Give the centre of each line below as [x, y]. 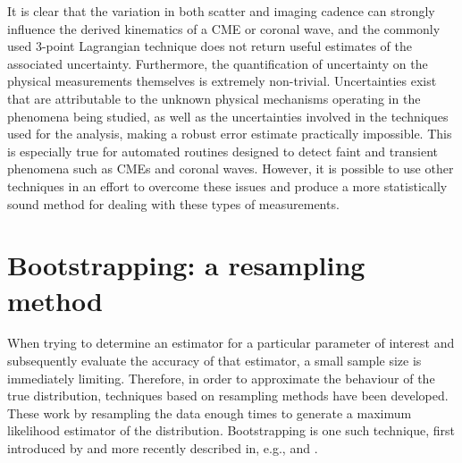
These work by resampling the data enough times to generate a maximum [210, 412]
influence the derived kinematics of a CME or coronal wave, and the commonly [224, 28]
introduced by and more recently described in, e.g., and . [163, 448]
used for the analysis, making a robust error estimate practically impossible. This [230, 134]
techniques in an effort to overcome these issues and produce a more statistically [227, 185]
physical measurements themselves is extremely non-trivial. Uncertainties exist [222, 81]
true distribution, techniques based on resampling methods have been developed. [228, 396]
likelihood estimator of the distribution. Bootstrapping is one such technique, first [231, 430]
